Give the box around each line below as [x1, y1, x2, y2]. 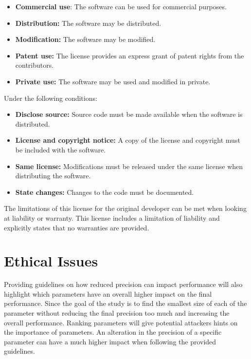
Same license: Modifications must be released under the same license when [15, 161, 243, 171]
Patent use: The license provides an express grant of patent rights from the [15, 50, 244, 60]
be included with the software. [15, 144, 106, 154]
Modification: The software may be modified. [15, 34, 156, 44]
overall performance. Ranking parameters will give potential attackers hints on [4, 317, 238, 327]
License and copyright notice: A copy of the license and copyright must [15, 135, 240, 145]
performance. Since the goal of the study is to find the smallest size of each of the [4, 298, 247, 308]
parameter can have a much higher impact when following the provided [4, 336, 216, 346]
